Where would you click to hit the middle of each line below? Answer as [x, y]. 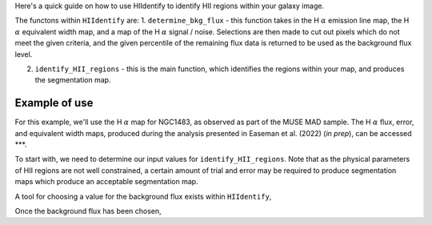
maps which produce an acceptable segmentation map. [107, 182]
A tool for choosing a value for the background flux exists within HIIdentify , [143, 196]
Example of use [54, 103]
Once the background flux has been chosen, [88, 211]
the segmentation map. [73, 80]
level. [24, 54]
